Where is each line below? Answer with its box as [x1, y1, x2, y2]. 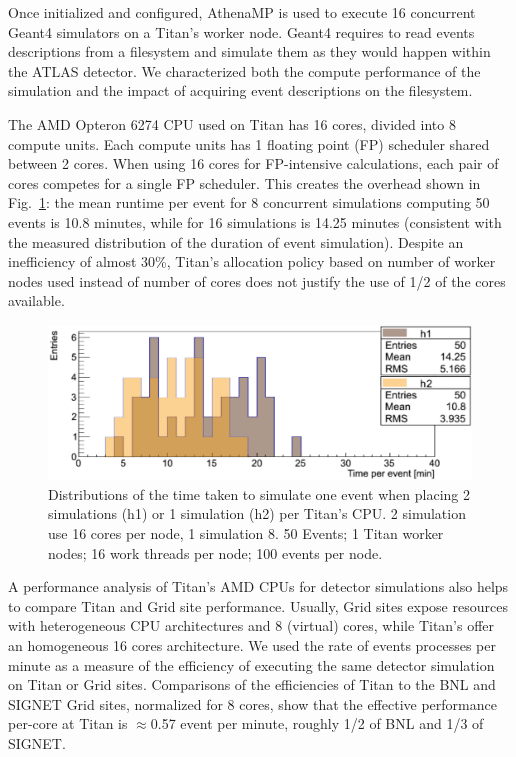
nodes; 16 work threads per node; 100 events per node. [48, 542, 383, 563]
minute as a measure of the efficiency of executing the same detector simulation [8, 654, 495, 675]
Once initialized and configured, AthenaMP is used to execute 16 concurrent [8, 2, 476, 22]
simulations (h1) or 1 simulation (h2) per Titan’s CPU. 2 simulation [48, 503, 466, 524]
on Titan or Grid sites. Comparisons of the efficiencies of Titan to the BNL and [8, 674, 496, 695]
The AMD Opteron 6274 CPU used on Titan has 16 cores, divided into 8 [8, 113, 456, 134]
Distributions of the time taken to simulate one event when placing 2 [48, 483, 471, 504]
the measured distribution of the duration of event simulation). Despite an [8, 231, 464, 252]
